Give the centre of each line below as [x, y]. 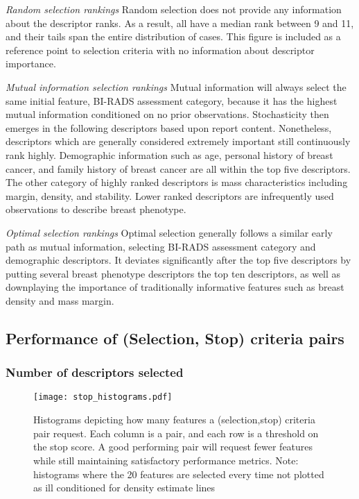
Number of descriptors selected [95, 372]
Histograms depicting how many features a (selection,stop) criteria [174, 420]
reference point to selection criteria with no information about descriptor [160, 50]
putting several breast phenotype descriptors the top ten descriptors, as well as [173, 273]
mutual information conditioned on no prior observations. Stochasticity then [167, 114]
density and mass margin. [60, 300]
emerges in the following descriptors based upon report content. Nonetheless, [169, 127]
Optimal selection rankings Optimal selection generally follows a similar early [169, 232]
